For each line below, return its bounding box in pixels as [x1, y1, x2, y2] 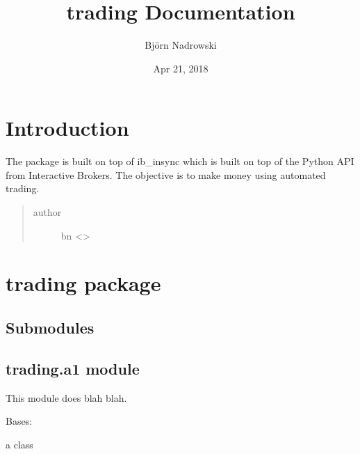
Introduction [6, 113, 129, 142]
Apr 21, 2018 [153, 61, 208, 75]
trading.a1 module [6, 357, 140, 379]
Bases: [6, 414, 33, 428]
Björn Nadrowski [145, 38, 217, 52]
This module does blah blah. [6, 390, 127, 405]
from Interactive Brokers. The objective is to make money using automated [6, 167, 326, 182]
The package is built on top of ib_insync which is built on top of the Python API [6, 154, 354, 169]
